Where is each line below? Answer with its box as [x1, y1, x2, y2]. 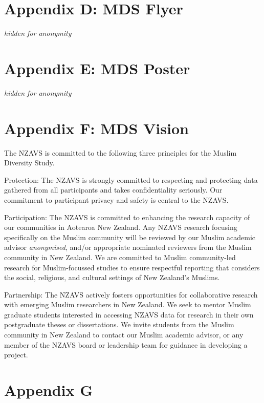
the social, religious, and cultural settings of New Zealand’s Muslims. [4, 272, 220, 283]
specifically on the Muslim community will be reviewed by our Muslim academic [4, 231, 256, 242]
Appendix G [4, 379, 93, 400]
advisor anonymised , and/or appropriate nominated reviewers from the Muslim [4, 242, 252, 252]
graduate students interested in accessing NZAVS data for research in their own [4, 309, 254, 320]
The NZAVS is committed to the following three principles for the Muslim [4, 147, 237, 158]
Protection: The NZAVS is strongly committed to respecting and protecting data [4, 174, 258, 185]
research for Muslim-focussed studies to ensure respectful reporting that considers [4, 262, 260, 272]
